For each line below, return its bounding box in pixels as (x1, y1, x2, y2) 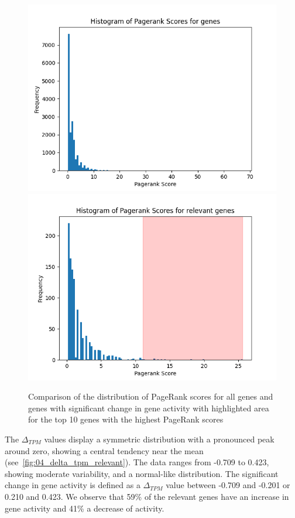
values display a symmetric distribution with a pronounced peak (44, 432, 275, 445)
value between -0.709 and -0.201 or (166, 479, 290, 491)
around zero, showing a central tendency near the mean (5, 444, 204, 456)
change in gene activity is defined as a (5, 479, 140, 491)
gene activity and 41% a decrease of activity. (5, 502, 164, 514)
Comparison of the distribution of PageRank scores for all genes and (28, 390, 273, 403)
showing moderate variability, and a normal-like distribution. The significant (5, 467, 279, 479)
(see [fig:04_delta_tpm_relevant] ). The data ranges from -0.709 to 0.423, (5, 456, 269, 468)
